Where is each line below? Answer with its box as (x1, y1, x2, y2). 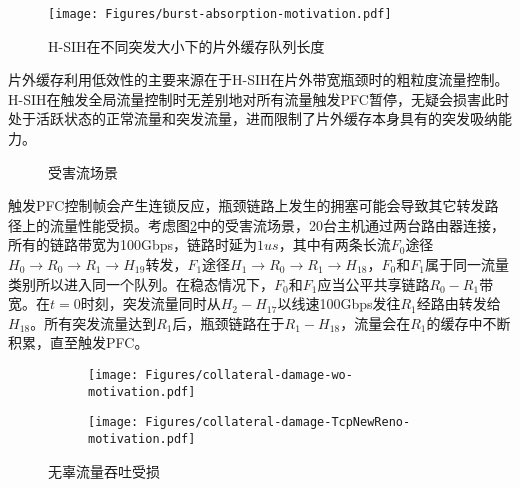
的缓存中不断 (426, 312, 511, 333)
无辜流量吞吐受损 (48, 460, 160, 481)
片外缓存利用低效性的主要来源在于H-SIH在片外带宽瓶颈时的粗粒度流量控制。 (8, 69, 509, 90)
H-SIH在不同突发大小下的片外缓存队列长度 (48, 35, 325, 56)
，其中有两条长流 (278, 234, 391, 255)
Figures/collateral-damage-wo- (145, 367, 353, 382)
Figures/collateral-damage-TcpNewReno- (145, 415, 411, 430)
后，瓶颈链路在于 (172, 312, 285, 333)
